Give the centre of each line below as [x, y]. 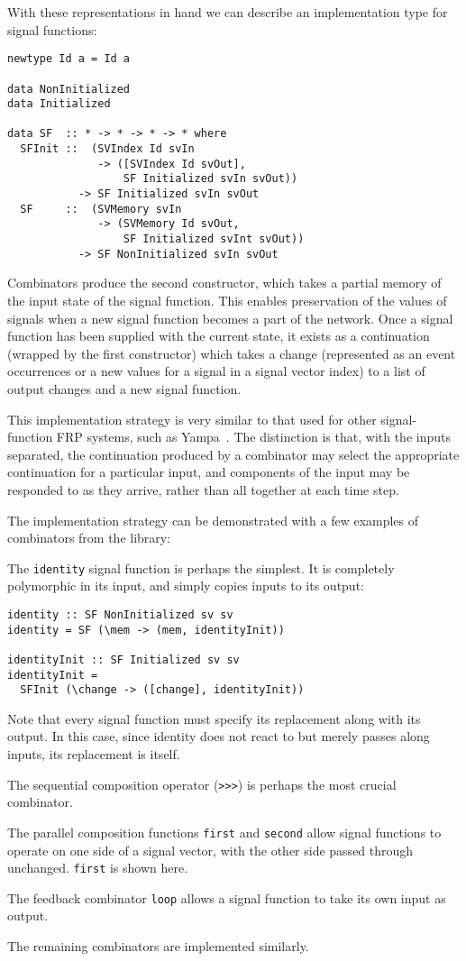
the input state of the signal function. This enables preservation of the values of [227, 300]
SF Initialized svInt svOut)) [214, 239]
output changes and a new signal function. [124, 388]
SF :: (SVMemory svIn [101, 209]
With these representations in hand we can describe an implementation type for [228, 12]
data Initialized [59, 104]
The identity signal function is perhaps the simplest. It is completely [201, 567]
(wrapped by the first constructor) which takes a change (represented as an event [232, 353]
